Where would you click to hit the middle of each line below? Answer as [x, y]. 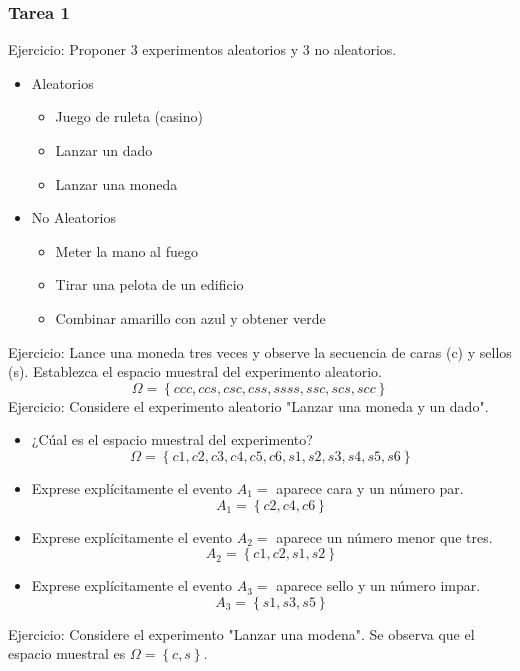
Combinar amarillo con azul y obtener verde [190, 317]
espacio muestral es [67, 653]
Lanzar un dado [104, 150]
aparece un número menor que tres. [384, 536]
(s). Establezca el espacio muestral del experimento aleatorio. [195, 371]
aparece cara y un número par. [370, 487]
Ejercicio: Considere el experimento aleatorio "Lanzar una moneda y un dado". [248, 405]
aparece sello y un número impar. [378, 585]
